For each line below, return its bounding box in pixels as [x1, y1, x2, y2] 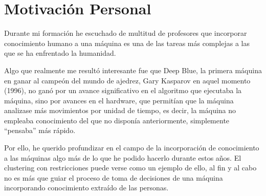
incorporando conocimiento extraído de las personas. [4, 182, 169, 193]
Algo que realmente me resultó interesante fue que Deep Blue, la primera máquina [4, 64, 262, 75]
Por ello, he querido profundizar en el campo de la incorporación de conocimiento [4, 142, 259, 153]
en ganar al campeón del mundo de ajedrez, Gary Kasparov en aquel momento [4, 75, 251, 85]
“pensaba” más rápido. [4, 125, 76, 136]
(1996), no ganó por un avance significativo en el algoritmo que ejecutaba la [4, 85, 242, 96]
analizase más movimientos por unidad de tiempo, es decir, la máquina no [4, 105, 236, 116]
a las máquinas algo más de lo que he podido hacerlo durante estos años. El [4, 152, 241, 163]
